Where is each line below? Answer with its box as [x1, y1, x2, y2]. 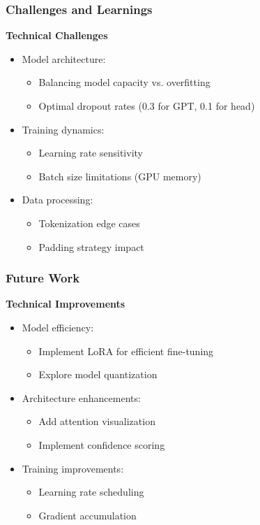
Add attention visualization [38, 414, 155, 429]
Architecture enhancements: [22, 390, 141, 405]
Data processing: [22, 192, 93, 207]
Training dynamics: [22, 122, 105, 136]
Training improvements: [22, 461, 124, 475]
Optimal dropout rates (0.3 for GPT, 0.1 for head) [38, 99, 255, 113]
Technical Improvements [6, 296, 125, 311]
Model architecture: [22, 51, 106, 66]
